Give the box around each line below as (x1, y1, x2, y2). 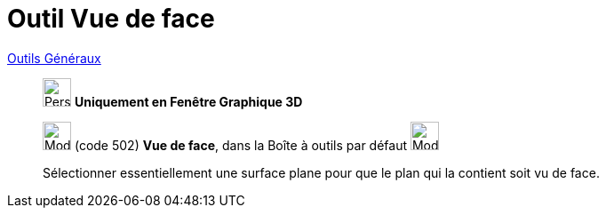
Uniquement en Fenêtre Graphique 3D (74, 93, 303, 109)
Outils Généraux (7, 50, 101, 66)
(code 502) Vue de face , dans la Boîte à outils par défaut (74, 137, 408, 153)
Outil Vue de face (7, 4, 215, 34)
